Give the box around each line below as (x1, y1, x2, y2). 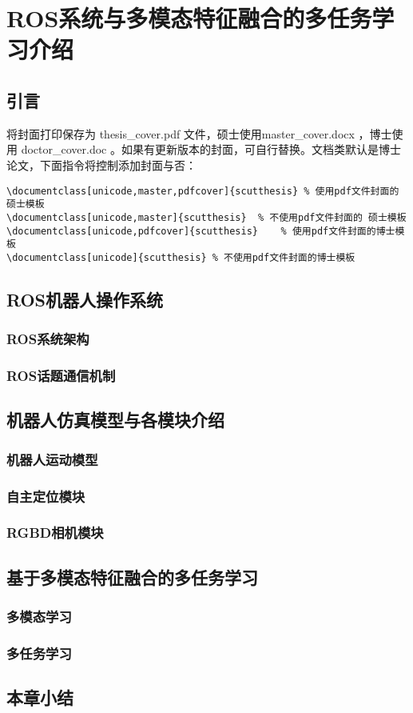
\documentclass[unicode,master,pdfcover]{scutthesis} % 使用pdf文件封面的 (6, 185, 399, 197)
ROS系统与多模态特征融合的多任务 (6, 2, 372, 34)
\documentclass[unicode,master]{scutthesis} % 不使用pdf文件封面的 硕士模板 (6, 211, 407, 223)
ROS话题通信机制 (6, 366, 116, 386)
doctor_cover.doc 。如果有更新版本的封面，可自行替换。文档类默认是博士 (21, 141, 401, 158)
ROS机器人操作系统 (6, 286, 164, 311)
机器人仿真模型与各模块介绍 (6, 407, 224, 432)
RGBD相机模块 (6, 523, 104, 543)
